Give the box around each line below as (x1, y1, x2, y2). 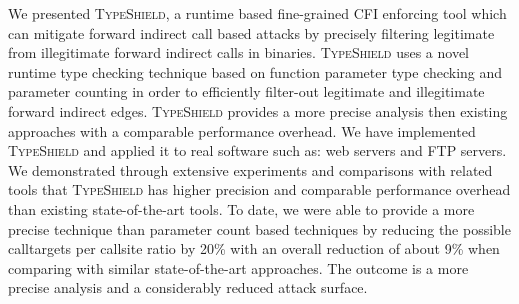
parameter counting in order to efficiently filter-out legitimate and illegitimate (8, 81, 485, 102)
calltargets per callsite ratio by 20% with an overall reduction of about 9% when (8, 238, 500, 259)
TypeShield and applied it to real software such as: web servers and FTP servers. (8, 140, 507, 161)
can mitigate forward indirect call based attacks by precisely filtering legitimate (8, 22, 495, 43)
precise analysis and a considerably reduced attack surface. (8, 277, 368, 298)
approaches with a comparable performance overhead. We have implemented (8, 120, 476, 141)
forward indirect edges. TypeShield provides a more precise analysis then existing (8, 100, 508, 121)
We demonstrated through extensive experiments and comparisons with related (8, 159, 493, 180)
